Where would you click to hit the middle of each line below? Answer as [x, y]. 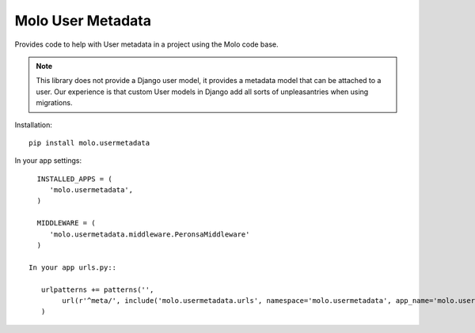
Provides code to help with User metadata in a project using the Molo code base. [146, 44]
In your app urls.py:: [73, 267]
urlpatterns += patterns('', [97, 289]
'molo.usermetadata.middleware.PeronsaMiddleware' [150, 234]
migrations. [54, 103]
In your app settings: [48, 161]
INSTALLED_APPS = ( [74, 179]
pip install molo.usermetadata [89, 143]
